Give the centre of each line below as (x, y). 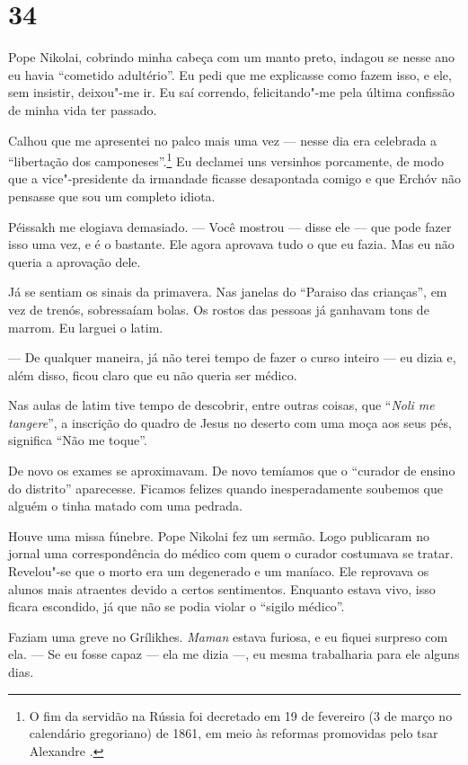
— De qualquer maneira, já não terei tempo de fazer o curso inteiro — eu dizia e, (232, 357)
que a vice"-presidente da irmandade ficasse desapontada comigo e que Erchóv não (234, 178)
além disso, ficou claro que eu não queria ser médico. (153, 374)
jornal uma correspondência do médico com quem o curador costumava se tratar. (231, 553)
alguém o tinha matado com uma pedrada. (125, 506)
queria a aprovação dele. (75, 261)
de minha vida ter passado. (83, 109)
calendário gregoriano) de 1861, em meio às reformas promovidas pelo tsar (234, 733)
